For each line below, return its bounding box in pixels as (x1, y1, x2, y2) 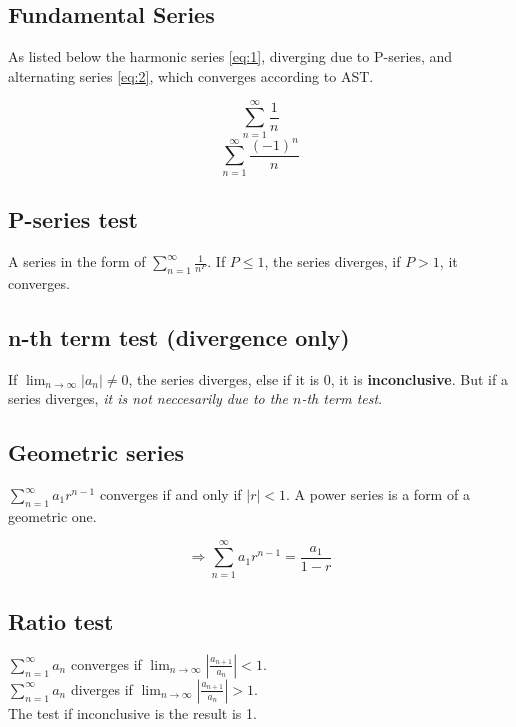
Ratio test (8, 605, 114, 636)
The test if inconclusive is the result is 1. (8, 702, 257, 723)
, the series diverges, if (264, 251, 401, 272)
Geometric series (8, 437, 184, 468)
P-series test (8, 204, 138, 235)
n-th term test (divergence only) (8, 321, 350, 352)
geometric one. (8, 505, 97, 526)
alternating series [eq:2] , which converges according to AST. (8, 65, 374, 86)
